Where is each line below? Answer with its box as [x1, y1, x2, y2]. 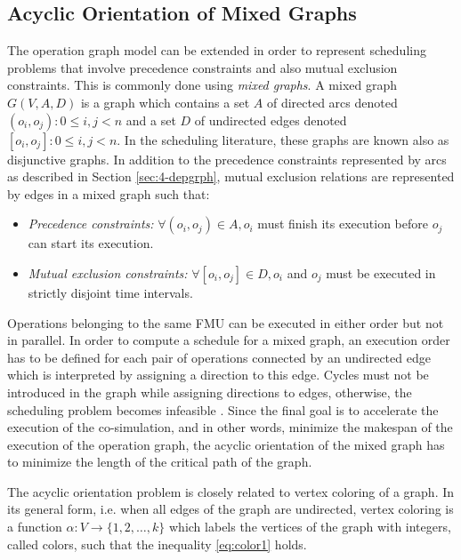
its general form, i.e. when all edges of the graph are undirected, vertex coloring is [7, 500, 454, 518]
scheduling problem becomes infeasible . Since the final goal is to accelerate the [7, 400, 439, 419]
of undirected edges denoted [194, 110, 347, 129]
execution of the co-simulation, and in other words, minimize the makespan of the [7, 418, 453, 436]
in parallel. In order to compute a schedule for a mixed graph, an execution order [7, 331, 450, 349]
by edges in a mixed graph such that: [7, 184, 210, 203]
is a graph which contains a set [80, 92, 250, 111]
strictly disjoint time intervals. [28, 283, 193, 301]
